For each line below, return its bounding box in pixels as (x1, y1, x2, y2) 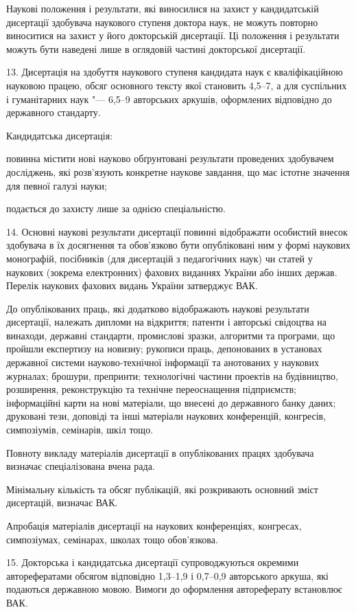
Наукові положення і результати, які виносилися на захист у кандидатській (6, 1, 319, 15)
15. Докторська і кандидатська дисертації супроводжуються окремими (6, 555, 299, 569)
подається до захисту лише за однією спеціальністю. (6, 201, 226, 216)
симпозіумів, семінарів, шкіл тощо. (6, 422, 154, 437)
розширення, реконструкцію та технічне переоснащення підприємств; (6, 382, 296, 396)
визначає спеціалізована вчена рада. (6, 459, 155, 473)
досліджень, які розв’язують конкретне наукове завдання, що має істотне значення (6, 164, 350, 179)
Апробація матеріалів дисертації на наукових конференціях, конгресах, (6, 519, 302, 532)
